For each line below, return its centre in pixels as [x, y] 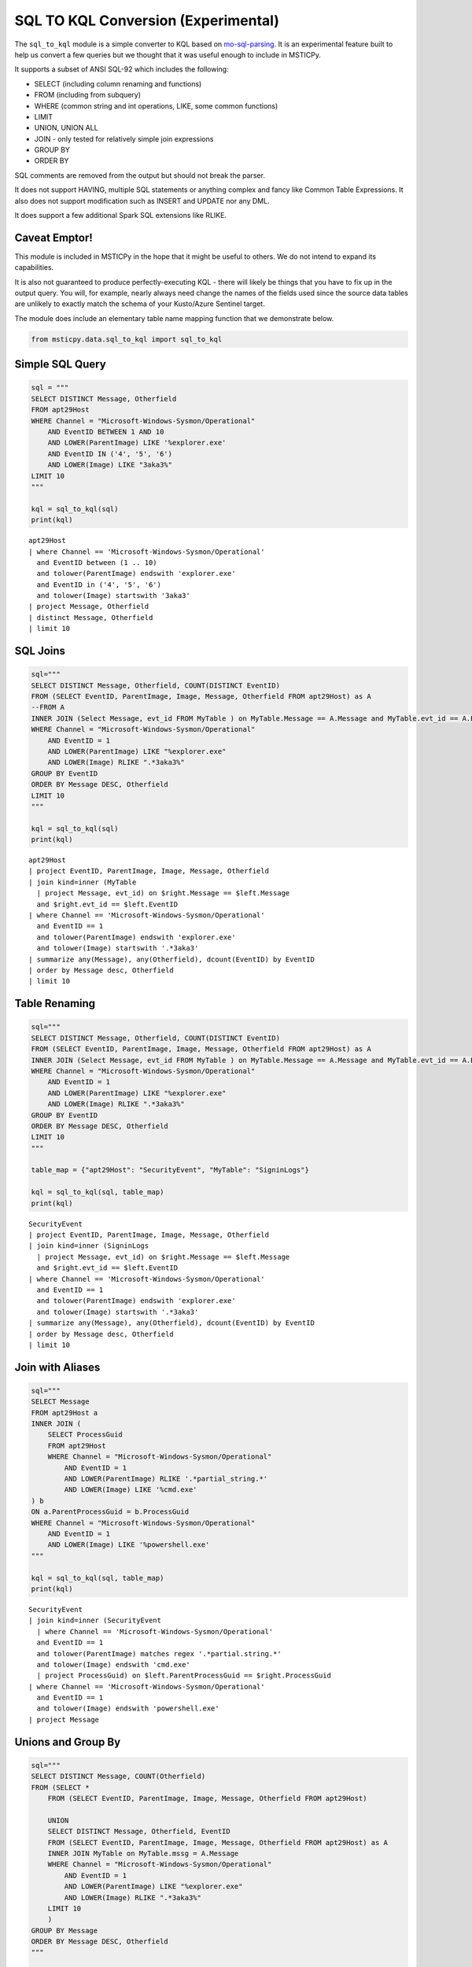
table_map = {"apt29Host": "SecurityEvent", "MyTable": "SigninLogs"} [170, 1170]
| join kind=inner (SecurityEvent [95, 1620]
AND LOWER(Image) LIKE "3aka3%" [110, 465]
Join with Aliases [57, 1367]
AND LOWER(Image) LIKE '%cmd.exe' [131, 1490]
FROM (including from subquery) [88, 95]
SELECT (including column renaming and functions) [118, 83]
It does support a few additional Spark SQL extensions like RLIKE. [121, 216]
